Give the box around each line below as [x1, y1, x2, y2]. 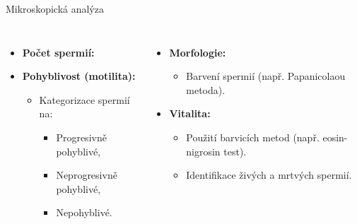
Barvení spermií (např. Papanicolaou [186, 69, 346, 83]
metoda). [186, 82, 226, 97]
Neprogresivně [56, 167, 117, 182]
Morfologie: [169, 45, 226, 59]
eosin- [322, 129, 348, 144]
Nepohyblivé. [56, 205, 112, 220]
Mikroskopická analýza [6, 1, 104, 16]
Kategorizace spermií [39, 92, 130, 107]
